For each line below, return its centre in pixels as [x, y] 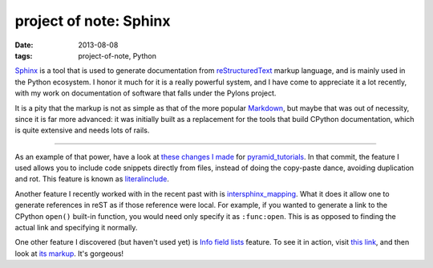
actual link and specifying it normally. [76, 228]
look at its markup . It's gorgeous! [69, 254]
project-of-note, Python [117, 55]
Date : [24, 45]
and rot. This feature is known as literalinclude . [92, 179]
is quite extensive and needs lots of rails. [82, 130]
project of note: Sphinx [93, 21]
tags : [24, 55]
